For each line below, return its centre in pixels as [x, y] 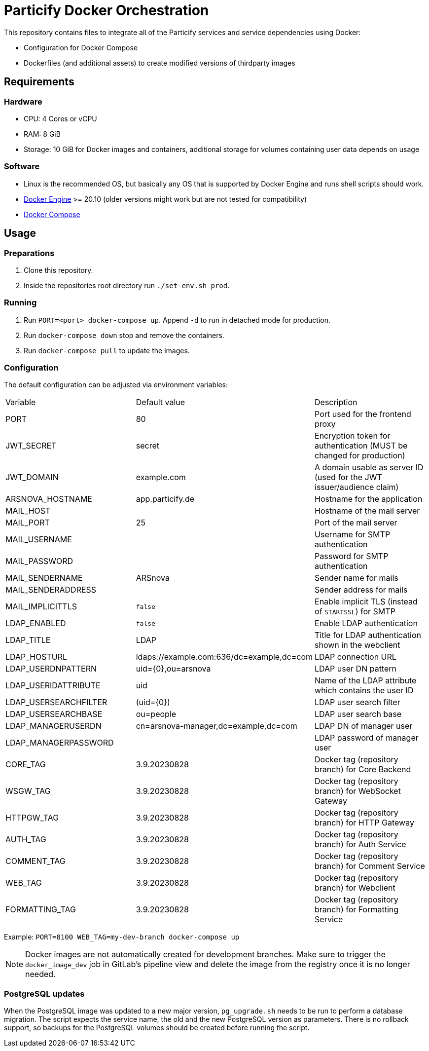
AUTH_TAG [26, 840]
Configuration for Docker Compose [81, 47]
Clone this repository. [58, 270]
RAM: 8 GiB [42, 134]
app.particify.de [165, 499]
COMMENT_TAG [36, 861]
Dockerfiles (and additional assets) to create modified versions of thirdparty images [160, 63]
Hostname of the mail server [367, 511]
